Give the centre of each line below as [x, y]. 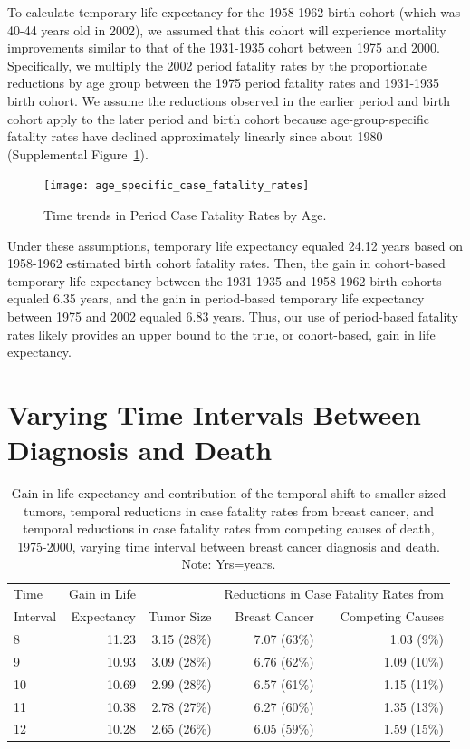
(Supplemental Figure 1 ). [78, 154]
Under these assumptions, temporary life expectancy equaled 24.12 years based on [235, 245]
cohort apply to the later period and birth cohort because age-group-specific [218, 118]
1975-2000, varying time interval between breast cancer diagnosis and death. [229, 546]
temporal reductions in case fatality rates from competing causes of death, [229, 528]
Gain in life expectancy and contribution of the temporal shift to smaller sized [229, 493]
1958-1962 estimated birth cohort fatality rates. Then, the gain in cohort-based [226, 263]
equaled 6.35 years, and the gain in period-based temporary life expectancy [216, 298]
